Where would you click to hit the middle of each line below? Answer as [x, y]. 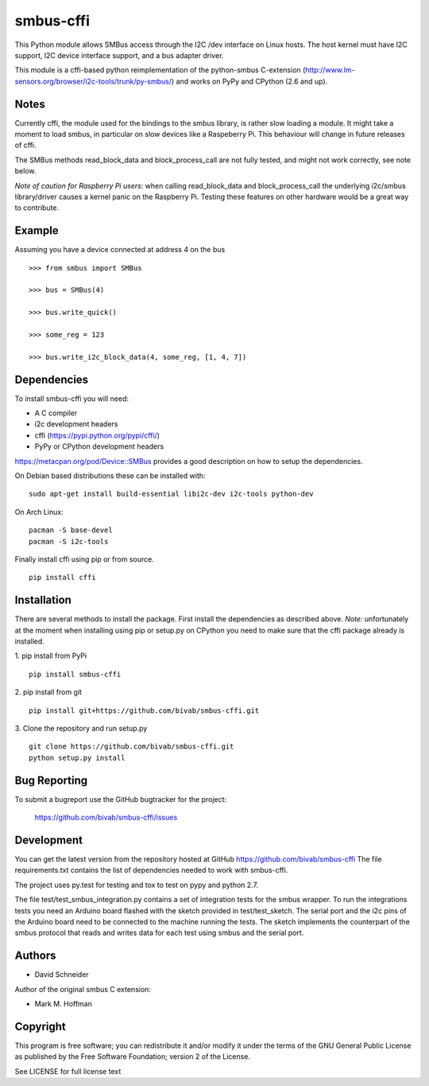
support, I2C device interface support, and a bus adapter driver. [119, 55]
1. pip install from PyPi [51, 656]
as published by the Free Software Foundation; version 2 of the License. [132, 1057]
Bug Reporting [51, 780]
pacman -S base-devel [71, 530]
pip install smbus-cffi [75, 674]
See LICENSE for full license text [68, 1071]
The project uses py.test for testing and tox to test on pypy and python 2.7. [136, 885]
